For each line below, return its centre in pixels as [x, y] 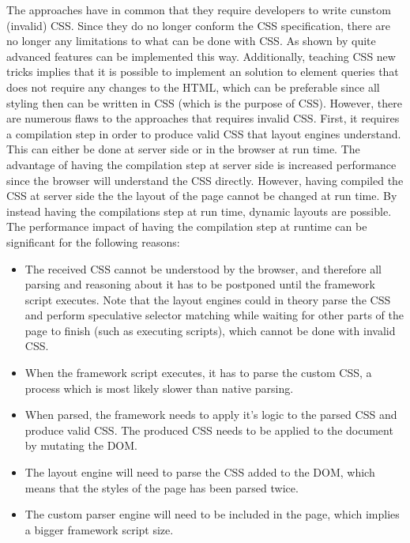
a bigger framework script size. [99, 529]
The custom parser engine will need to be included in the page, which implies [212, 514]
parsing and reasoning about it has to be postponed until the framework [200, 284]
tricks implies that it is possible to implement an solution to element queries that [203, 72]
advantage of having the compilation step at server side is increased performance [201, 164]
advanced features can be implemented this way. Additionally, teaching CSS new [201, 56]
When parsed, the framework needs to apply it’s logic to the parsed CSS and [211, 415]
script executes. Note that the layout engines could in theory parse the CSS [208, 299]
